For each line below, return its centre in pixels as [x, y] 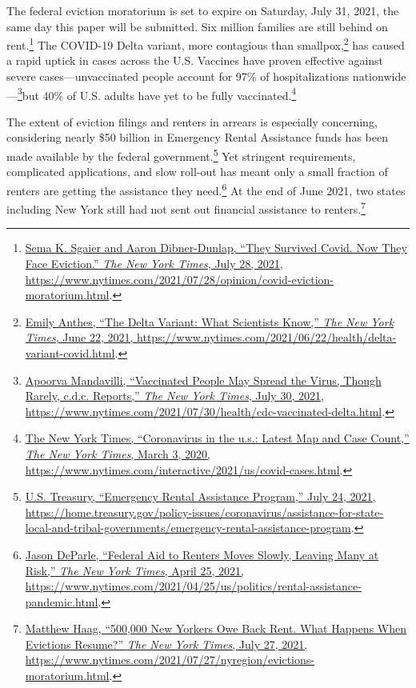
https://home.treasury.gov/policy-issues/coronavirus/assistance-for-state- [204, 512]
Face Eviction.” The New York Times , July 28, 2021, [154, 263]
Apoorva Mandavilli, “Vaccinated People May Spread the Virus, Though [203, 380]
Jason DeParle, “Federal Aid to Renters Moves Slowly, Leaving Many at [202, 554]
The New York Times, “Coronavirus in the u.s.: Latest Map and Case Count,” [217, 438]
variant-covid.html [70, 352]
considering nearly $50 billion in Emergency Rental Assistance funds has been [197, 137]
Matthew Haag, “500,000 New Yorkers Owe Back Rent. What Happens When [216, 628]
